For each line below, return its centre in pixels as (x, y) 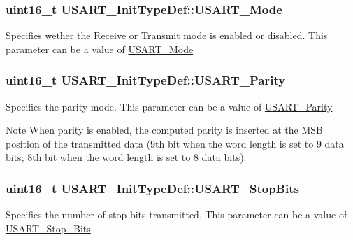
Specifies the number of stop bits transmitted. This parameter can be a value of (176, 214)
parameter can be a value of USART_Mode (100, 49)
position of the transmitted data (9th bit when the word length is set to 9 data (175, 143)
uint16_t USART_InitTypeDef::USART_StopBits (152, 188)
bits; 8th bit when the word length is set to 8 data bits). (126, 157)
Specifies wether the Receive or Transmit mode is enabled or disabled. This (167, 35)
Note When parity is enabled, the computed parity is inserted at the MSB (165, 130)
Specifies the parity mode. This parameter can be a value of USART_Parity (169, 106)
